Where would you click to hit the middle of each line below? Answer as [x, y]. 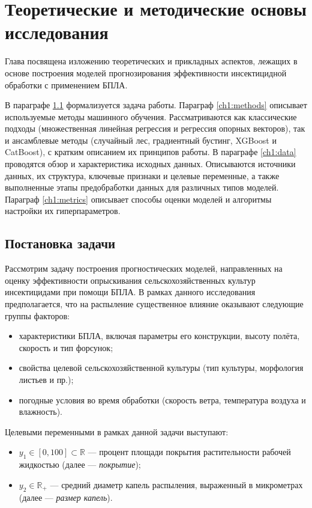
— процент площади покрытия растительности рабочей [189, 452]
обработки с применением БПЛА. [66, 84]
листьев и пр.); [46, 379]
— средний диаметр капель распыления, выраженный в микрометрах [176, 484]
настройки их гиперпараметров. [63, 211]
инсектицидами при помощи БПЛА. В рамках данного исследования [130, 292]
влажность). [40, 412]
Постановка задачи [60, 243]
